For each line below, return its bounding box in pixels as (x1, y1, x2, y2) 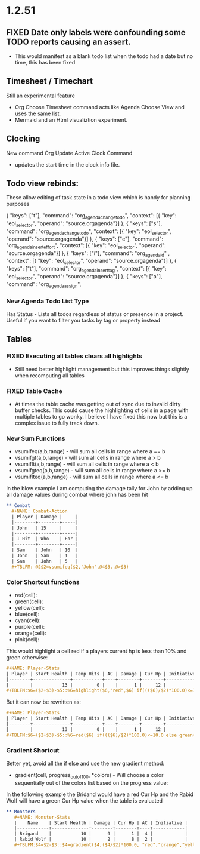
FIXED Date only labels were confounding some (6, 27, 186, 38)
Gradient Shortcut (6, 746, 60, 754)
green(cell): (14, 598, 43, 605)
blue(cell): (14, 610, 40, 618)
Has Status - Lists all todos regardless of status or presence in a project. (6, 310, 183, 317)
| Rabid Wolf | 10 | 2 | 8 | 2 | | (14, 837, 187, 843)
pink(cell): (14, 635, 40, 643)
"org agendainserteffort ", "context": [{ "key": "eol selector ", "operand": (6, 241, 167, 250)
